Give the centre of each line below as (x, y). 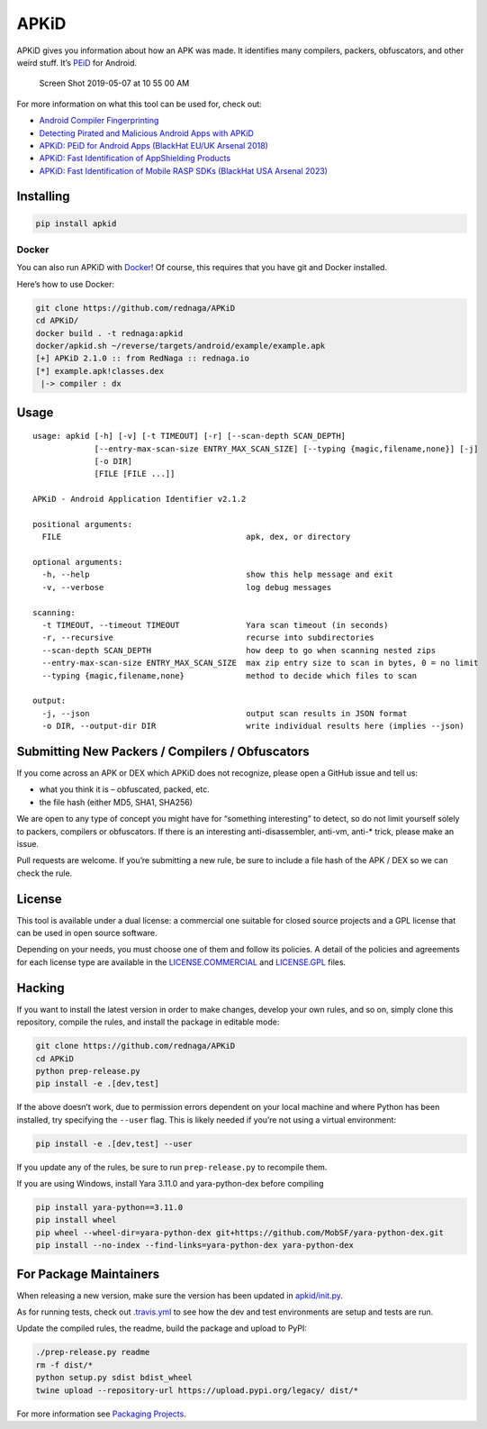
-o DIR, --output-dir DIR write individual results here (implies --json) (253, 726)
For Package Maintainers (88, 1274)
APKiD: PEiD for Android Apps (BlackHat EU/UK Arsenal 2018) (154, 145)
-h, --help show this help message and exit (217, 575)
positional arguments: (83, 524)
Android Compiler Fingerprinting (99, 121)
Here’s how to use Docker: (66, 284)
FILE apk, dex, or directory (196, 537)
